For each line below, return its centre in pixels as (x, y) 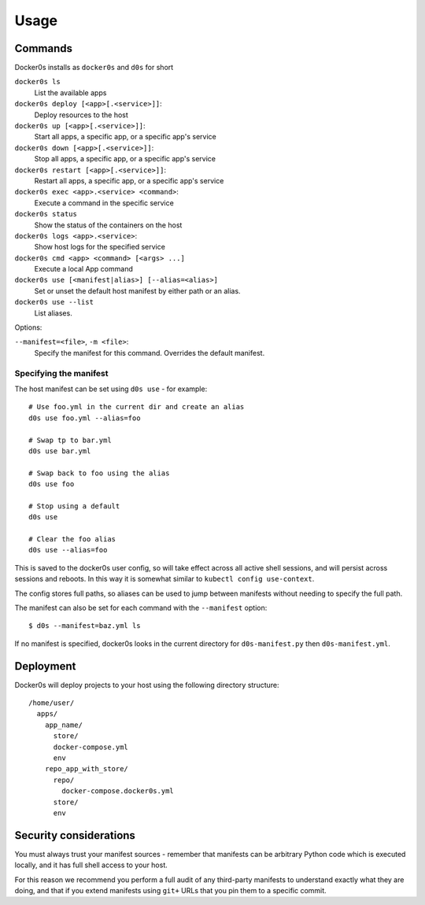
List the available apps (70, 92)
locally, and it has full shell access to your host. (91, 865)
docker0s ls (37, 82)
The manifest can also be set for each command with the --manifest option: (141, 608)
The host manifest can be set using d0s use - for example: (111, 389)
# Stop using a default (74, 506)
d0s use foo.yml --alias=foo (85, 418)
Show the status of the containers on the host (108, 225)
